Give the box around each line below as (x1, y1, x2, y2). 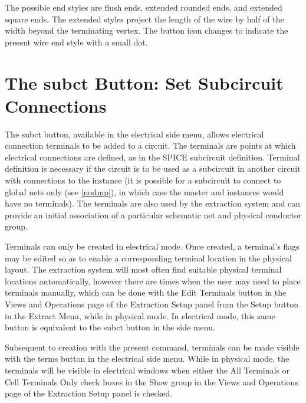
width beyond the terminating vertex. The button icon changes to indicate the (5, 24, 288, 37)
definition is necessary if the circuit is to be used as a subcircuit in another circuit (5, 162, 301, 175)
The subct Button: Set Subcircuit (5, 70, 284, 94)
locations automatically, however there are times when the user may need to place (5, 274, 301, 287)
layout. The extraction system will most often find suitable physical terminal (5, 263, 282, 276)
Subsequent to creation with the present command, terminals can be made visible (5, 340, 300, 353)
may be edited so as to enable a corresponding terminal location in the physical (5, 251, 292, 264)
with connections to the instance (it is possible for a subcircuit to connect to (5, 174, 281, 186)
